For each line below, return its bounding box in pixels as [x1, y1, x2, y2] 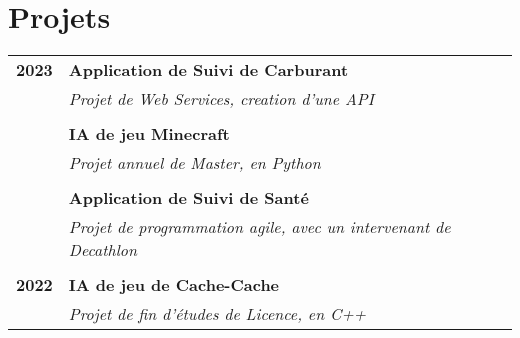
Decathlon [68, 238, 137, 262]
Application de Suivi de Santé [68, 186, 309, 210]
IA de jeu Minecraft [68, 122, 230, 146]
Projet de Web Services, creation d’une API [68, 87, 374, 111]
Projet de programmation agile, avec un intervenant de [68, 215, 451, 239]
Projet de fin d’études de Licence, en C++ [68, 302, 366, 326]
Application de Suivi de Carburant [68, 58, 349, 82]
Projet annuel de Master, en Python [68, 151, 321, 175]
